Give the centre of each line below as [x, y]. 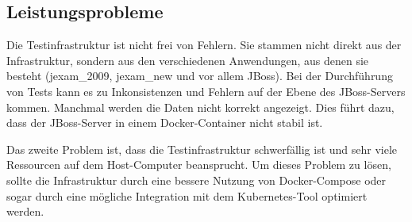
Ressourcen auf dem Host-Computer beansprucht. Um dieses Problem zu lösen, [199, 165]
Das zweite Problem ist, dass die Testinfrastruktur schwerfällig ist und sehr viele [202, 149]
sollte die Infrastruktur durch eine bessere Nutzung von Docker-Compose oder [196, 180]
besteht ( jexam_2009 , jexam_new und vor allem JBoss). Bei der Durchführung [200, 76]
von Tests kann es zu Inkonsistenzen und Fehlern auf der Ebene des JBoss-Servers [206, 91]
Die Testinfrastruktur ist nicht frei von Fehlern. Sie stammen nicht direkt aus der [204, 45]
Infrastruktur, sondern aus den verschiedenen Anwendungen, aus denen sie [188, 60]
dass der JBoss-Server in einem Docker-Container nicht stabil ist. [165, 122]
